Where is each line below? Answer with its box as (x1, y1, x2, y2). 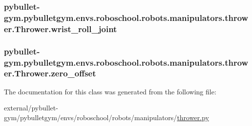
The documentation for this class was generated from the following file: (4, 86, 216, 96)
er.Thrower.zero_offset (4, 67, 96, 79)
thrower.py (177, 112, 209, 122)
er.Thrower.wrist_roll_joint (4, 22, 117, 35)
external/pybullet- (4, 103, 58, 113)
